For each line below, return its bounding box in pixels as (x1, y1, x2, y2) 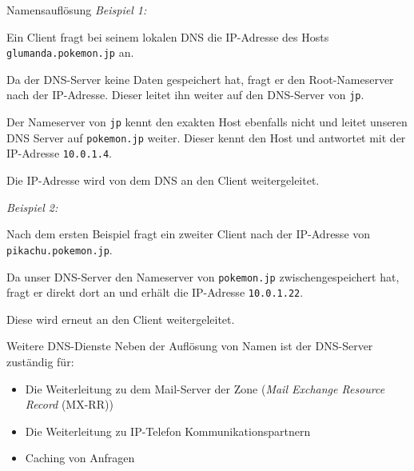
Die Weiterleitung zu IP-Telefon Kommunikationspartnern (25, 422, 311, 439)
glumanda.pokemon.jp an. (6, 44, 134, 61)
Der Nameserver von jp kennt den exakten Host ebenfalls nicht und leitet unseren (6, 114, 408, 130)
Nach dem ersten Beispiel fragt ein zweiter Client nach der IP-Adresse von (6, 226, 371, 242)
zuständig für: (6, 353, 74, 369)
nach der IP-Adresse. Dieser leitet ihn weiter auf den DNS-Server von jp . (6, 86, 364, 103)
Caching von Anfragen (25, 449, 135, 466)
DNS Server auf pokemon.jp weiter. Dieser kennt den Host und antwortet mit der (6, 129, 406, 146)
